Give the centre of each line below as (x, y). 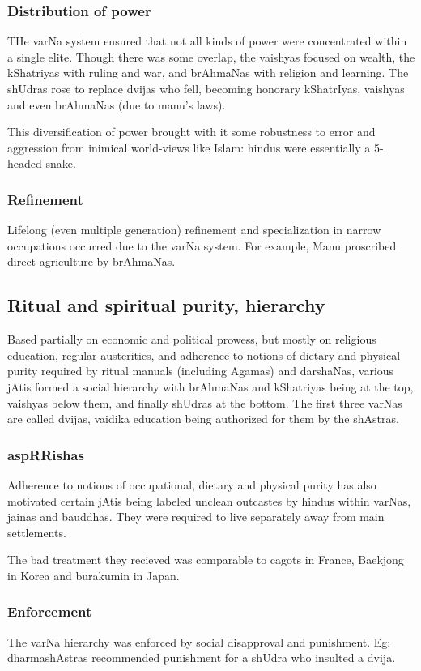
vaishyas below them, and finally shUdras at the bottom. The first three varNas (205, 402)
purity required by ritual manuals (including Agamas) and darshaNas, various (201, 371)
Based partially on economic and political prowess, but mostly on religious (192, 339)
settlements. (37, 532)
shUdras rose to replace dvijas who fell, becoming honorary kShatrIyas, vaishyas (206, 88)
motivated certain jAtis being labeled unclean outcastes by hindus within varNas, (209, 500)
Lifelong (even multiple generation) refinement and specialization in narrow (194, 230)
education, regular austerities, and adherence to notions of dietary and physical (204, 355)
